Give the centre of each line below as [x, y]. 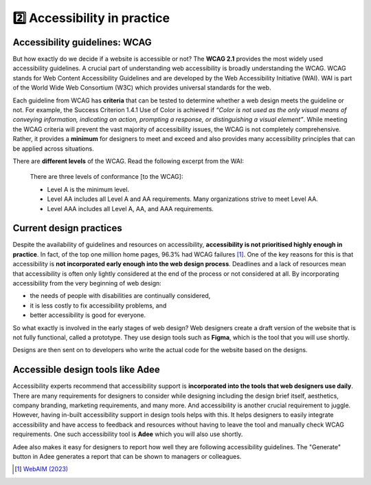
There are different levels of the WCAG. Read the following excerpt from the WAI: [128, 161]
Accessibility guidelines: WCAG [82, 42]
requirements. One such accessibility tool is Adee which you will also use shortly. [128, 434]
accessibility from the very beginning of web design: [87, 283]
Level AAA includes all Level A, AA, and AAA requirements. [131, 208]
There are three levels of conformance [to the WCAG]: [106, 177]
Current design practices [68, 228]
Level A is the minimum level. [88, 189]
